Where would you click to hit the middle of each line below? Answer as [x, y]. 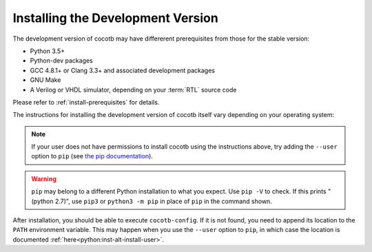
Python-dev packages [61, 61]
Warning [44, 178]
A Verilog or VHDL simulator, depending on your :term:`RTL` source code [133, 90]
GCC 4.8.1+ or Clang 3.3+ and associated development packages [122, 70]
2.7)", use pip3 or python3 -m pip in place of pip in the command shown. [163, 201]
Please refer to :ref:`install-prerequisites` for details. [86, 102]
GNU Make [45, 80]
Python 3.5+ [48, 51]
